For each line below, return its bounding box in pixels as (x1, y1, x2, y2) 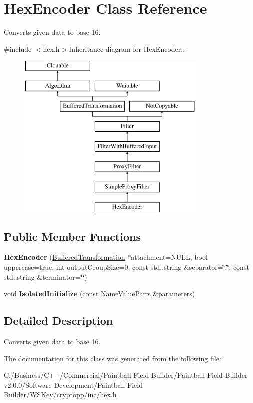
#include (4, 43, 32, 54)
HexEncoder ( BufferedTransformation (4, 252, 125, 262)
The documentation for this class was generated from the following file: (4, 353, 221, 363)
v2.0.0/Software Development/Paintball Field (4, 379, 143, 390)
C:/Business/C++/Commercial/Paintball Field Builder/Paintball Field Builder (4, 370, 248, 380)
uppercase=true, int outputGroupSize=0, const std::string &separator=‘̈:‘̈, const (4, 262, 249, 272)
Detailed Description (4, 313, 113, 328)
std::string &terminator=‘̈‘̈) (4, 271, 87, 282)
